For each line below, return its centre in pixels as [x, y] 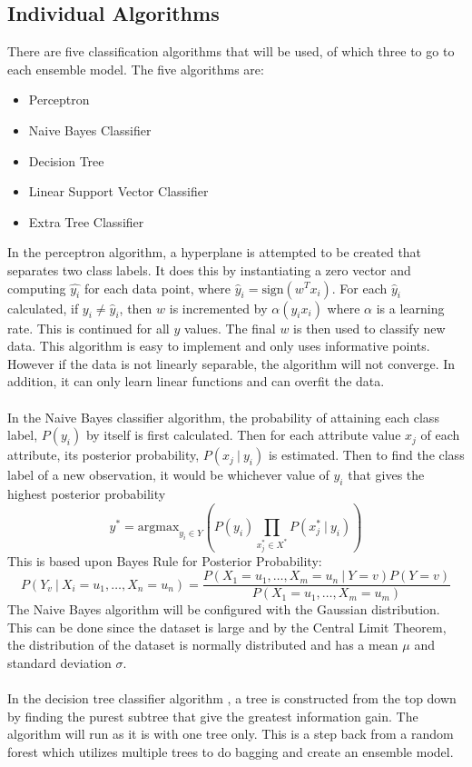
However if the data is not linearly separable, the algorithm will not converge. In [231, 363]
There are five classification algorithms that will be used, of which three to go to [231, 51]
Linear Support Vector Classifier [118, 191]
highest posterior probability [87, 493]
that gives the [386, 475]
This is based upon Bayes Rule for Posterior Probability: [165, 560]
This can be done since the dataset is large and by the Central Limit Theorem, [227, 627]
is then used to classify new [369, 328]
